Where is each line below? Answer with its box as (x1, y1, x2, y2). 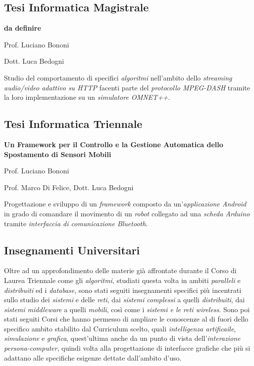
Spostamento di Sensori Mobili (4, 149, 111, 159)
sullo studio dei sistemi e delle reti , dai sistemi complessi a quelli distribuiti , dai (4, 294, 245, 305)
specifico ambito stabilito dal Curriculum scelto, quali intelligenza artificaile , (4, 323, 236, 333)
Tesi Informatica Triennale (4, 116, 143, 131)
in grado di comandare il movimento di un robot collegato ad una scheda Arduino (4, 208, 250, 218)
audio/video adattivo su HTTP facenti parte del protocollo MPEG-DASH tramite (4, 82, 250, 92)
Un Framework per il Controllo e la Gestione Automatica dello (4, 139, 223, 149)
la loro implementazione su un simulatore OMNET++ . (4, 92, 170, 102)
